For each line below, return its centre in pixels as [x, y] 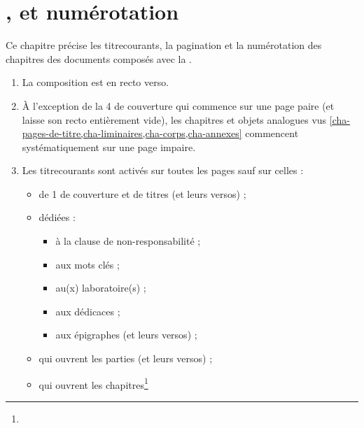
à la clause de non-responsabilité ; [128, 241]
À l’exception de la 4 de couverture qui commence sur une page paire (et [178, 105]
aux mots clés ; [87, 264]
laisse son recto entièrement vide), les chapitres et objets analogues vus [174, 119]
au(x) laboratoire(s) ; [101, 288]
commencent [272, 133]
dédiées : [57, 217]
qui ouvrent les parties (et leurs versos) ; [126, 358]
